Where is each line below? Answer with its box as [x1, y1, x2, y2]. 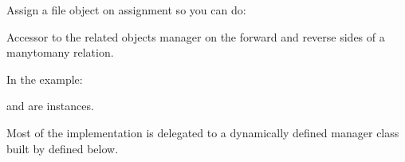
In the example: [6, 70, 83, 87]
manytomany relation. [6, 44, 114, 61]
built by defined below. [6, 140, 119, 156]
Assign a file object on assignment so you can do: [6, 2, 246, 18]
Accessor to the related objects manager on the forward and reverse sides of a [6, 28, 385, 45]
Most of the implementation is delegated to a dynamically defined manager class [6, 124, 399, 140]
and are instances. [6, 97, 94, 114]
